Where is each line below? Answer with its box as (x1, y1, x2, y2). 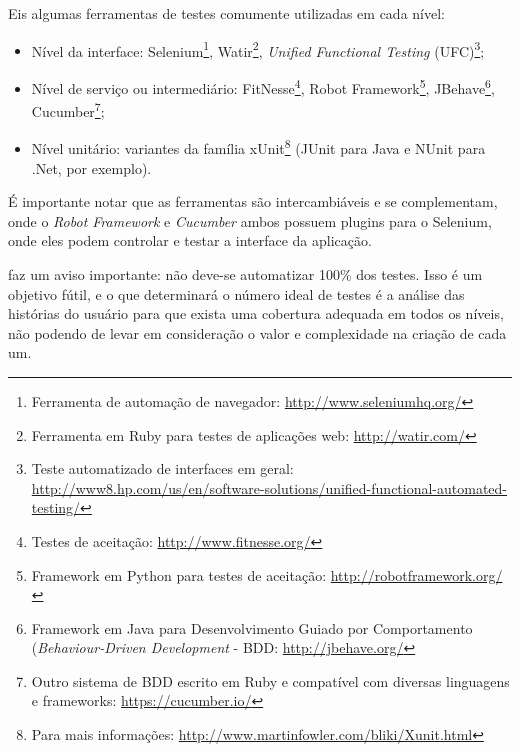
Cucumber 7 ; (31, 98, 105, 121)
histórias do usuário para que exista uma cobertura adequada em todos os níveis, (8, 303, 504, 324)
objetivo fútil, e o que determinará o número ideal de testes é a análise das (8, 283, 465, 304)
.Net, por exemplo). (31, 157, 152, 178)
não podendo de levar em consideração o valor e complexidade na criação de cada (8, 322, 507, 343)
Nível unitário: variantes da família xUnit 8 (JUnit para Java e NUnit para (31, 135, 486, 158)
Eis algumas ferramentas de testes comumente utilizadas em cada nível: (8, 3, 445, 23)
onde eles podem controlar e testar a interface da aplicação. (8, 230, 372, 251)
